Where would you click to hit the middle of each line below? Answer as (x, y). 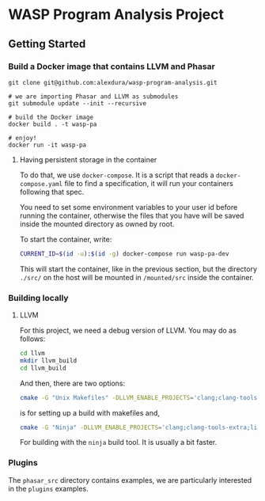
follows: (32, 339)
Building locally (38, 298)
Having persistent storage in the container (88, 159)
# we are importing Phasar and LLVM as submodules (93, 97)
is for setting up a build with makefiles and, (90, 412)
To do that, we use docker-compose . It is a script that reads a (117, 175)
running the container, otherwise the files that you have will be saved (132, 215)
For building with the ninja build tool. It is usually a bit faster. (118, 442)
